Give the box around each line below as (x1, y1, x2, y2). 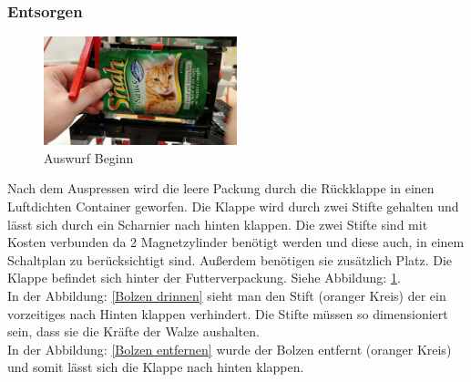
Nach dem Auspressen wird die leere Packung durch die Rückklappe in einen (7, 179, 435, 198)
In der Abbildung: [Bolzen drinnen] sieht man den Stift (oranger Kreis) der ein (7, 286, 446, 305)
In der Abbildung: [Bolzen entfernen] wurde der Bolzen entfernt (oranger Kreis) (7, 339, 452, 358)
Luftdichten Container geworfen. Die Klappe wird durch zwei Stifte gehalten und (7, 197, 459, 216)
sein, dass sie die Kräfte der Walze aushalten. (7, 322, 260, 341)
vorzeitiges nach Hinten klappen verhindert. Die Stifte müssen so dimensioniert (7, 304, 448, 323)
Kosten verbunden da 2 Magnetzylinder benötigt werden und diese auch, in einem (7, 232, 465, 252)
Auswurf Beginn (44, 148, 134, 167)
